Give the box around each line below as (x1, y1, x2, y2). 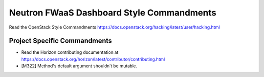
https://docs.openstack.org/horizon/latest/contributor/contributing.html (21, 56, 165, 62)
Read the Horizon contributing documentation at (21, 49, 119, 55)
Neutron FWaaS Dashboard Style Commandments (9, 7, 217, 18)
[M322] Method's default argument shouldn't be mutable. (21, 63, 137, 69)
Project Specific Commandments (9, 37, 112, 45)
